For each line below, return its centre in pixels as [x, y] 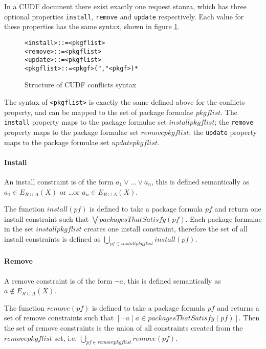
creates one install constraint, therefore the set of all [166, 229]
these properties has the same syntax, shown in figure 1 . [92, 26]
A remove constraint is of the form [58, 280]
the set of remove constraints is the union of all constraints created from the [124, 327]
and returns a [238, 307]
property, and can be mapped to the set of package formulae [99, 112]
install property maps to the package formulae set [85, 122]
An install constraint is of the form [59, 182]
